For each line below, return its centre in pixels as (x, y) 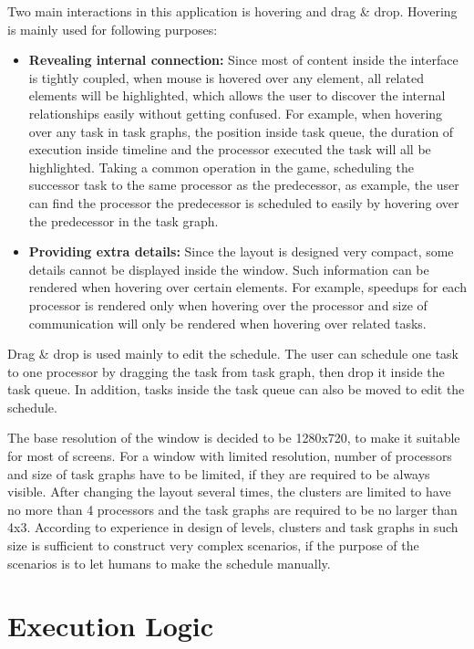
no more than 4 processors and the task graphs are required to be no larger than (232, 509)
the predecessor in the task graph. (124, 220)
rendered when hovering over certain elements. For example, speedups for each (247, 287)
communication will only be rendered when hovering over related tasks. (227, 323)
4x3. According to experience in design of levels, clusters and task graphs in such (233, 527)
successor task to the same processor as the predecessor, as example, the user (244, 185)
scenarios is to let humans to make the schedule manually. (169, 563)
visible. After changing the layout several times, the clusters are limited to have (229, 492)
